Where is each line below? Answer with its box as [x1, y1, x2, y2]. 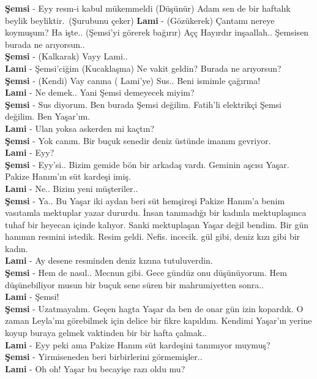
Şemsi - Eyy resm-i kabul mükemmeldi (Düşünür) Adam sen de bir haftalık [5, 2, 291, 14]
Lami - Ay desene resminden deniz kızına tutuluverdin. [5, 254, 213, 267]
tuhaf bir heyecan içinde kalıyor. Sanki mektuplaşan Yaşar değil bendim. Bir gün [5, 218, 309, 231]
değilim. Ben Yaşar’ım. [5, 110, 91, 123]
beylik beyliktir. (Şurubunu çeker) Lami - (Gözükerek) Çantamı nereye [5, 13, 275, 26]
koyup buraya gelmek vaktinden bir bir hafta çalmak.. [5, 326, 207, 339]
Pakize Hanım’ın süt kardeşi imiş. [5, 170, 131, 183]
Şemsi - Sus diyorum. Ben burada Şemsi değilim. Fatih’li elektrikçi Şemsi [5, 98, 282, 110]
